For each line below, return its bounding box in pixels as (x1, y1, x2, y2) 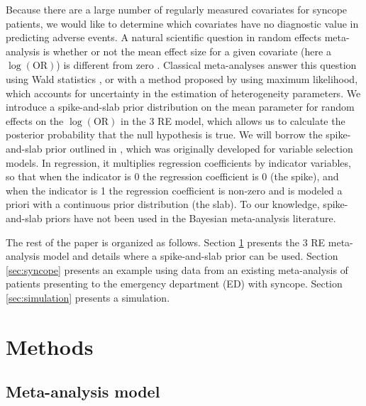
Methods (6, 331, 94, 361)
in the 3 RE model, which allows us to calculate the (120, 113, 345, 128)
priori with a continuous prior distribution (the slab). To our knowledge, (6, 197, 320, 212)
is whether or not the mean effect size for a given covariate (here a (43, 43, 331, 58)
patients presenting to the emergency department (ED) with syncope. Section (6, 276, 343, 291)
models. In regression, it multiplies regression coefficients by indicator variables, (6, 155, 351, 170)
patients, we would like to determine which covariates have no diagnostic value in (6, 16, 359, 31)
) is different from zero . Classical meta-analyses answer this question (56, 57, 357, 72)
